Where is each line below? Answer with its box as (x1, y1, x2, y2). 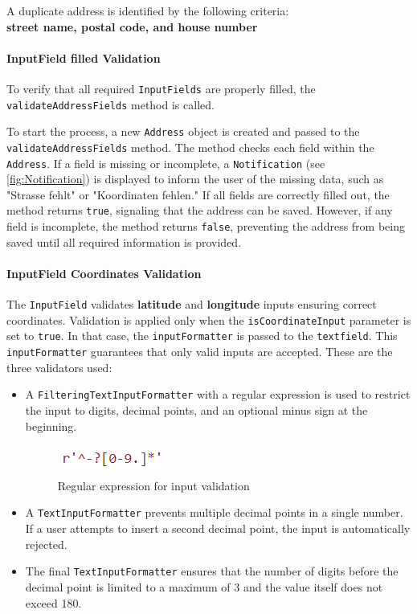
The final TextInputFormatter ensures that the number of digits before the (25, 563, 399, 579)
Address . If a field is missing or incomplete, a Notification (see (6, 154, 325, 171)
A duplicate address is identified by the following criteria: (6, 2, 289, 18)
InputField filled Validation (6, 49, 161, 66)
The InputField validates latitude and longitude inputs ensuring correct (6, 296, 377, 313)
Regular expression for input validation (57, 477, 250, 493)
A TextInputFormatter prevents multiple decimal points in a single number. (25, 504, 403, 521)
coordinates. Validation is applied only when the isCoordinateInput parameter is (6, 311, 411, 328)
